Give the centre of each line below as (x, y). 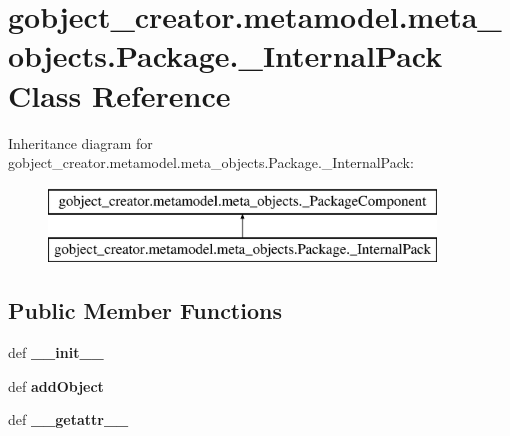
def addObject (56, 385)
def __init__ (56, 352)
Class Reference (119, 94)
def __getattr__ (68, 419)
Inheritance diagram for (80, 142)
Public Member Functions (145, 310)
